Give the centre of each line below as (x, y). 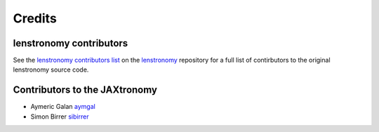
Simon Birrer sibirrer (60, 117)
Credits (35, 18)
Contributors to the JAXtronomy (85, 90)
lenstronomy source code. (51, 70)
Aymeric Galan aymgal (63, 107)
